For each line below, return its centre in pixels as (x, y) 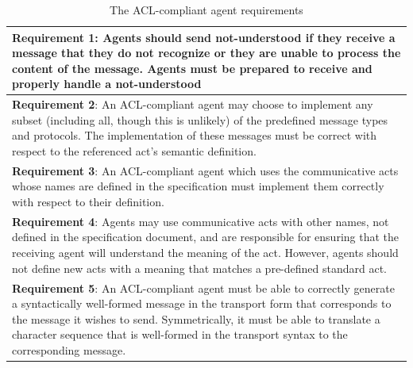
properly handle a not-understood (107, 84)
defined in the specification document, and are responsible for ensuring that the (206, 237)
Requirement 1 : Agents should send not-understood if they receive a (204, 37)
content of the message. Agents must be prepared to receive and (192, 68)
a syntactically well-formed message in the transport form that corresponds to (202, 303)
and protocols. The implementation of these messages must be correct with (195, 135)
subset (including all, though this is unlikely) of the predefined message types (200, 119)
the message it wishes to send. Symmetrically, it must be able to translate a (196, 318)
